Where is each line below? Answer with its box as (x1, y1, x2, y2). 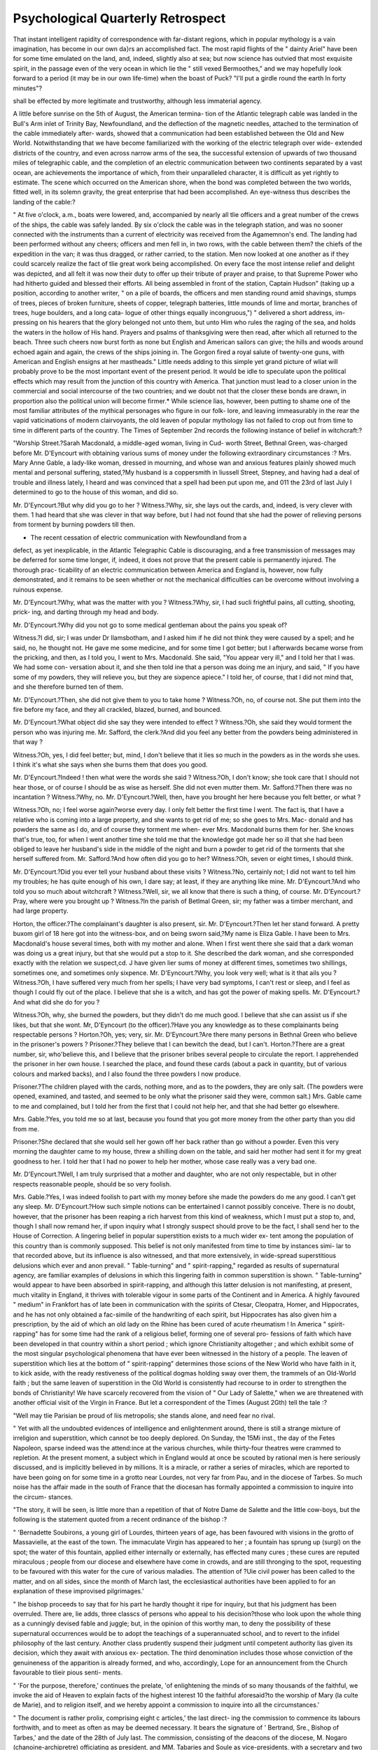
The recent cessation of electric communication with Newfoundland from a (30, 533, 247, 542)
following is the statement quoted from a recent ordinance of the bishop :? (13, 1515, 227, 1524)
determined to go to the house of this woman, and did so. (13, 488, 178, 496)
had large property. (13, 906, 69, 915)
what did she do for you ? (26, 997, 100, 1006)
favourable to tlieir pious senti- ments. (13, 1668, 122, 1676)
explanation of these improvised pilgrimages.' (13, 1587, 144, 1595)
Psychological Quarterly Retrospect (13, 10, 226, 26)
